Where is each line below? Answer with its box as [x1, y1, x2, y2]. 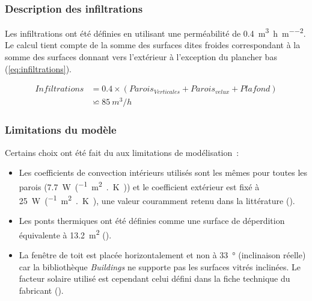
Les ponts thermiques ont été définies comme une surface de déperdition [19, 214, 285, 227]
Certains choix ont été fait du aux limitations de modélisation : [5, 146, 239, 158]
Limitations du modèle [5, 122, 117, 137]
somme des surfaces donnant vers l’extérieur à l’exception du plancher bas [5, 51, 277, 63]
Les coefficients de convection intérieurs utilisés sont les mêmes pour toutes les [19, 166, 308, 179]
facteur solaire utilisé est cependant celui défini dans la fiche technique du [19, 272, 290, 285]
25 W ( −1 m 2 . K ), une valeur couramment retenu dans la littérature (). [19, 193, 295, 206]
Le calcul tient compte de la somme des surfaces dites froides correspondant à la [5, 39, 301, 51]
